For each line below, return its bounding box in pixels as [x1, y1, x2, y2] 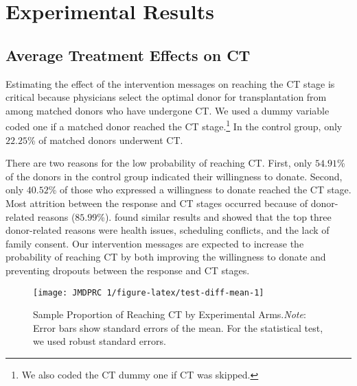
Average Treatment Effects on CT [5, 44, 251, 65]
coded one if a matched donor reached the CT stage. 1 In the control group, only [5, 117, 343, 134]
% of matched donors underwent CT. [27, 132, 183, 147]
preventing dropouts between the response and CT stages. [5, 263, 250, 277]
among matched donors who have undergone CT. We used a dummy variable [5, 103, 330, 117]
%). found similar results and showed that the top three [97, 209, 332, 224]
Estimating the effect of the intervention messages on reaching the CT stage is [5, 76, 335, 91]
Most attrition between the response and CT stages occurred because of [5, 195, 308, 210]
